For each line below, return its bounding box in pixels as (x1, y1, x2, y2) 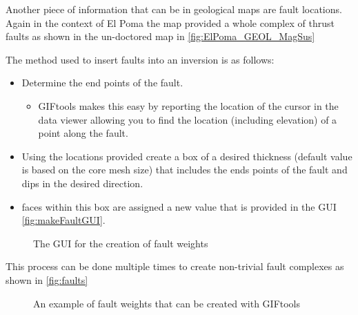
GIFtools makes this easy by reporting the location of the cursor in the (38, 98, 339, 113)
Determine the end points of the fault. (21, 75, 183, 90)
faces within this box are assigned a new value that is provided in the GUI (21, 199, 337, 213)
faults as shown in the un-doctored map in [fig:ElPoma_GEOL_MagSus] (6, 29, 315, 44)
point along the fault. (38, 126, 128, 140)
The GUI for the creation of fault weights (33, 236, 208, 250)
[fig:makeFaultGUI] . (21, 213, 106, 227)
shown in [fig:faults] (6, 272, 88, 287)
